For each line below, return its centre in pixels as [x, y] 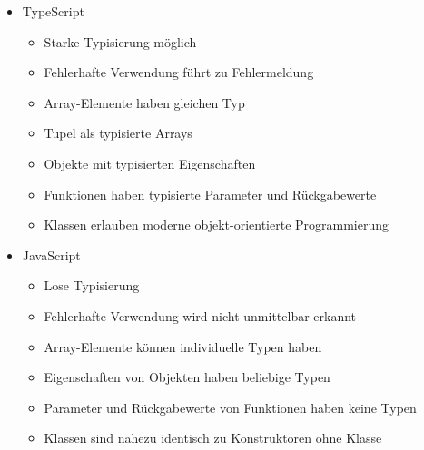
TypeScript [53, 11]
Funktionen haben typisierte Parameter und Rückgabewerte [210, 194]
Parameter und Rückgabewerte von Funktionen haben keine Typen [230, 407]
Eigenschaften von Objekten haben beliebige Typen [187, 377]
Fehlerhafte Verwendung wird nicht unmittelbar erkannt [200, 315]
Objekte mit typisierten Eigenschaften [150, 163]
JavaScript [51, 254]
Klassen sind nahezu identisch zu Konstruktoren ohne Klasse [213, 438]
